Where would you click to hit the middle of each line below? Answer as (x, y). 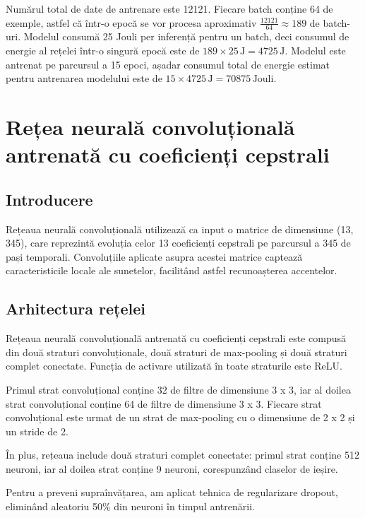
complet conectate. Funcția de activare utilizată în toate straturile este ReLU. (174, 366)
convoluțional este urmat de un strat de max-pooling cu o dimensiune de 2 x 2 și (180, 417)
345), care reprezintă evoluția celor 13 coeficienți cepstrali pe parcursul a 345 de (178, 243)
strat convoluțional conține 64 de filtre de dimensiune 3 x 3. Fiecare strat (164, 403)
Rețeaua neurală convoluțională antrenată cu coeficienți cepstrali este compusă (176, 338)
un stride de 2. (37, 431)
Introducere (49, 199)
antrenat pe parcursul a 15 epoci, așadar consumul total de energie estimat (168, 64)
